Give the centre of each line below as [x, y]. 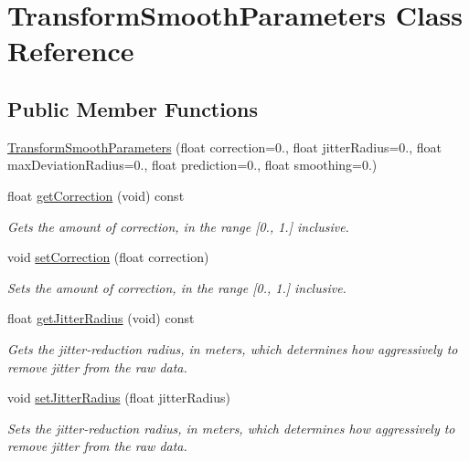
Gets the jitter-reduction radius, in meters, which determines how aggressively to [233, 348]
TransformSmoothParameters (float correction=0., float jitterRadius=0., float [225, 147]
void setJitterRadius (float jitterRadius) [119, 398]
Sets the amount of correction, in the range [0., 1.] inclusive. [177, 287]
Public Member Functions [133, 108]
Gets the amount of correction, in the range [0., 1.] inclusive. [178, 226]
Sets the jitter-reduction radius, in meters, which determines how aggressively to [231, 428]
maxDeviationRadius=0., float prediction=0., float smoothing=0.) [192, 165]
